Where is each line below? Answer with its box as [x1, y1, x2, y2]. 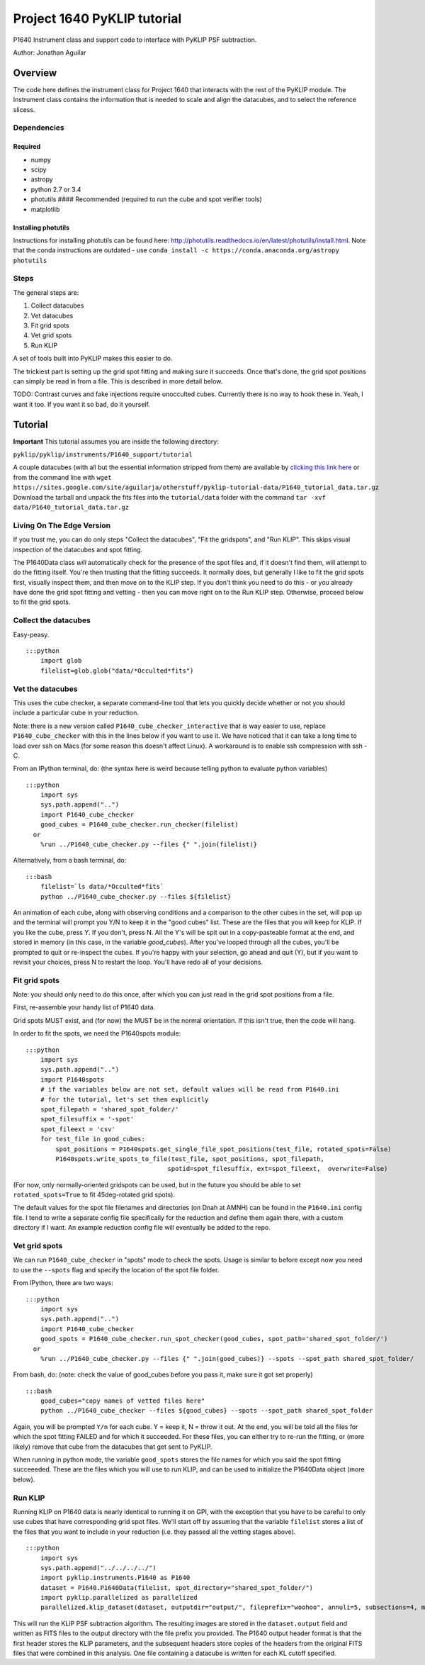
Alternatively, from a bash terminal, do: [13, 856, 127, 865]
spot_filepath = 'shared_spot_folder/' [40, 1105, 179, 1113]
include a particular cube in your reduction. [13, 709, 140, 717]
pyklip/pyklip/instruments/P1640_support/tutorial [13, 451, 193, 459]
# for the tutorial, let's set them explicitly [40, 1095, 209, 1104]
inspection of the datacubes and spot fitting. [13, 545, 143, 554]
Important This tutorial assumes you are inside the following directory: [13, 437, 219, 446]
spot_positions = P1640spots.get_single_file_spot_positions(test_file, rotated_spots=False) [55, 1145, 392, 1153]
